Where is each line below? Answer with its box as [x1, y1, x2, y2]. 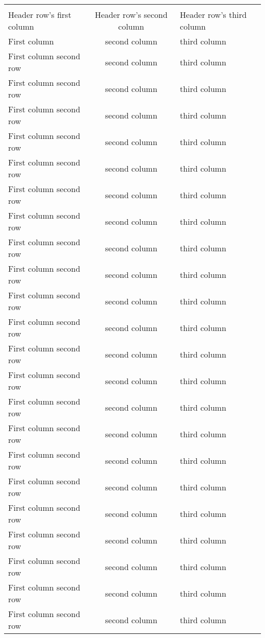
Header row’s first [8, 9, 71, 20]
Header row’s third [180, 9, 247, 20]
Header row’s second [95, 9, 168, 20]
